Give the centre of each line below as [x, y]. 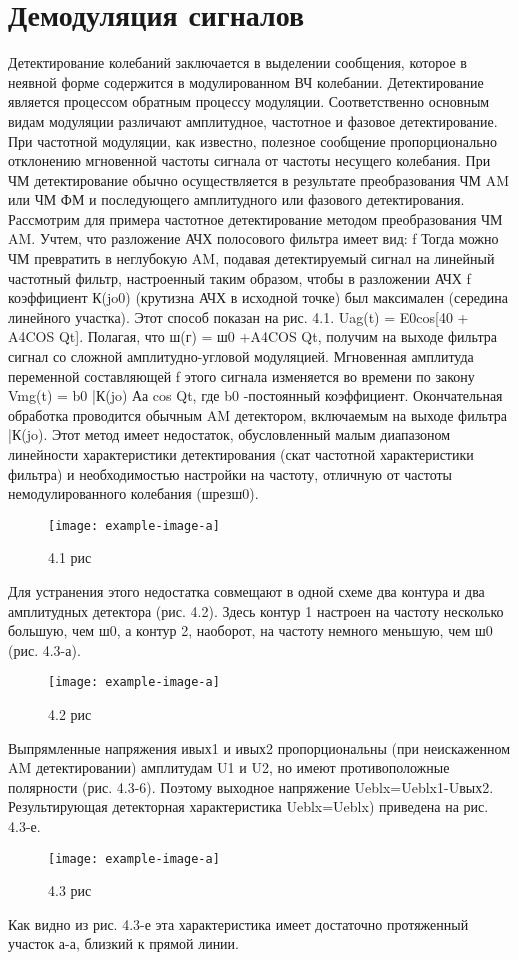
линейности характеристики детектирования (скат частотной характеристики [241, 454]
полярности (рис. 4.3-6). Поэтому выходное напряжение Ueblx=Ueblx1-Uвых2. [251, 786]
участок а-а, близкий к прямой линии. [123, 943]
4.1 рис [70, 557]
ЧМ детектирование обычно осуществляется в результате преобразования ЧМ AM [259, 179]
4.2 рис [70, 714]
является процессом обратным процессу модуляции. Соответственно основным [249, 101]
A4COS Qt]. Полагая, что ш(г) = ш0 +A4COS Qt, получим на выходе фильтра [252, 336]
